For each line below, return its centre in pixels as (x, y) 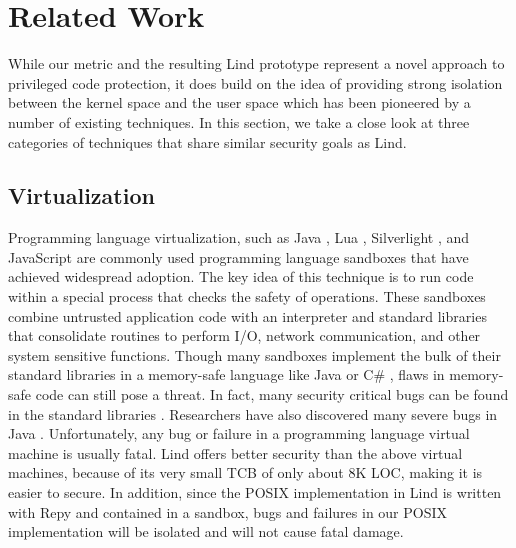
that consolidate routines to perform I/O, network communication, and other (244, 335)
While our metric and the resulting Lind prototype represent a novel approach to (256, 63)
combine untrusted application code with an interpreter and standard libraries (247, 315)
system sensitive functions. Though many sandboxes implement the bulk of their (254, 354)
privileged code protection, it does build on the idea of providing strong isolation (255, 82)
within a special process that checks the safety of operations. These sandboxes (247, 296)
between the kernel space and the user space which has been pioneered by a (239, 102)
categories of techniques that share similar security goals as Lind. (207, 141)
